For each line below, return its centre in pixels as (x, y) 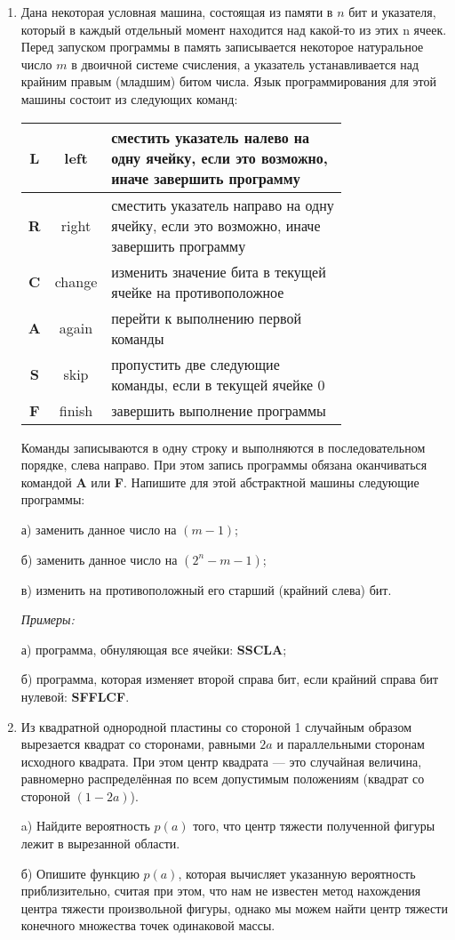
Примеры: (48, 619)
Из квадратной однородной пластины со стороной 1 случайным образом (216, 726)
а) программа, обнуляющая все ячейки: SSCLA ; (154, 649)
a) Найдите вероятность (85, 826)
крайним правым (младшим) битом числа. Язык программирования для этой (228, 81)
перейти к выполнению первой (206, 317)
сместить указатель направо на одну (223, 205)
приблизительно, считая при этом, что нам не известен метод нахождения (221, 891)
